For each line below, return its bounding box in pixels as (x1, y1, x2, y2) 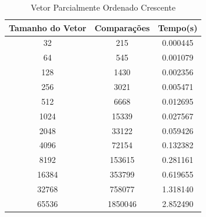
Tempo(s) (158, 21, 198, 34)
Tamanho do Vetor (9, 21, 87, 34)
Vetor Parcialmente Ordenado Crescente (31, 1, 176, 13)
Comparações (94, 21, 150, 34)
